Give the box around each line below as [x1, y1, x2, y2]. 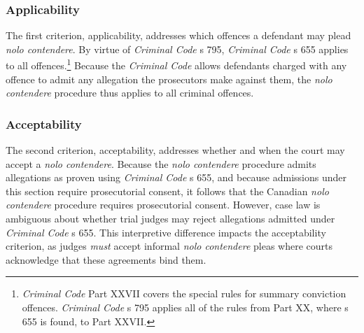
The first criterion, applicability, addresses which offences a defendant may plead [6, 28, 351, 43]
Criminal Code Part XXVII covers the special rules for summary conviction [22, 286, 346, 301]
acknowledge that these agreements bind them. [6, 252, 206, 267]
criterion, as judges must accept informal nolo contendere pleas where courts [6, 239, 333, 253]
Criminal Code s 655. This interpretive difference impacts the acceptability [6, 225, 326, 239]
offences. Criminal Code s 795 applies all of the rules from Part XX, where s [22, 300, 349, 314]
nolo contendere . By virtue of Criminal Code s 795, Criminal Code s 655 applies [6, 41, 349, 56]
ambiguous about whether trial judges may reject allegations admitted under [6, 211, 335, 226]
